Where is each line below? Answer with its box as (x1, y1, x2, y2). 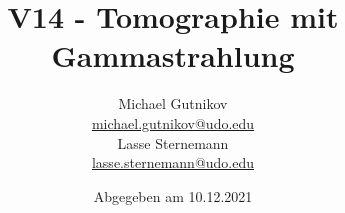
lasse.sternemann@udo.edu (91, 152, 255, 173)
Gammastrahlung (51, 35, 295, 76)
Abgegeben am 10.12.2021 (93, 185, 253, 206)
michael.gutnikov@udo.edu (91, 112, 255, 133)
